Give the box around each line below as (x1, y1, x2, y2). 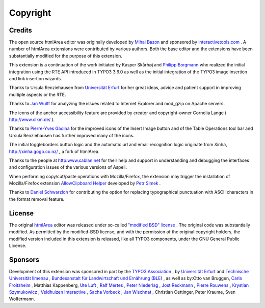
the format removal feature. (9, 196, 65, 202)
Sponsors (9, 255, 39, 264)
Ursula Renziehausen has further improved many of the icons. (9, 132, 134, 138)
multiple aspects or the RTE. (9, 92, 66, 97)
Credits (9, 26, 32, 34)
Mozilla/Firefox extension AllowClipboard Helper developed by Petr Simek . (9, 180, 161, 186)
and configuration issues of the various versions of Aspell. (9, 164, 127, 170)
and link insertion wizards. (9, 76, 62, 82)
